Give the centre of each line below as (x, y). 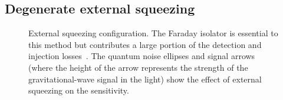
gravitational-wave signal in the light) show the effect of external (145, 79)
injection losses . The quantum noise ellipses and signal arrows (142, 56)
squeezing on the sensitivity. (79, 90)
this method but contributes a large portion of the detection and (145, 44)
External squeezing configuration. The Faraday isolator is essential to (153, 33)
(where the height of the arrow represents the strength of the (138, 67)
